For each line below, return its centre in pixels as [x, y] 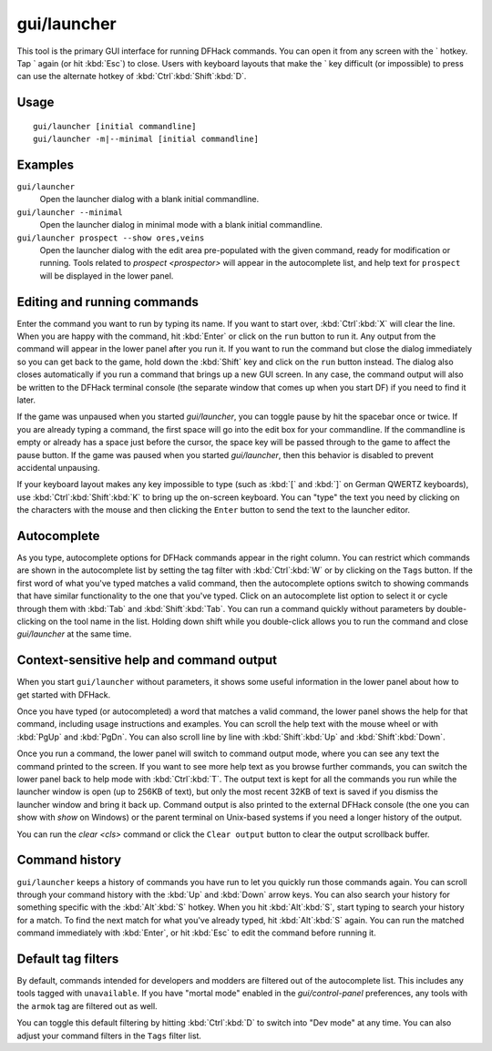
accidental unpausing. [58, 467]
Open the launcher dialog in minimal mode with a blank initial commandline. [181, 225]
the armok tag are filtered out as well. [87, 1005]
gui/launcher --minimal [70, 212]
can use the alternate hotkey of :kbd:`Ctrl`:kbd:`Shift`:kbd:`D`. [132, 77]
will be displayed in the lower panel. [107, 276]
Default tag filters [68, 959]
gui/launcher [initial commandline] [115, 126]
